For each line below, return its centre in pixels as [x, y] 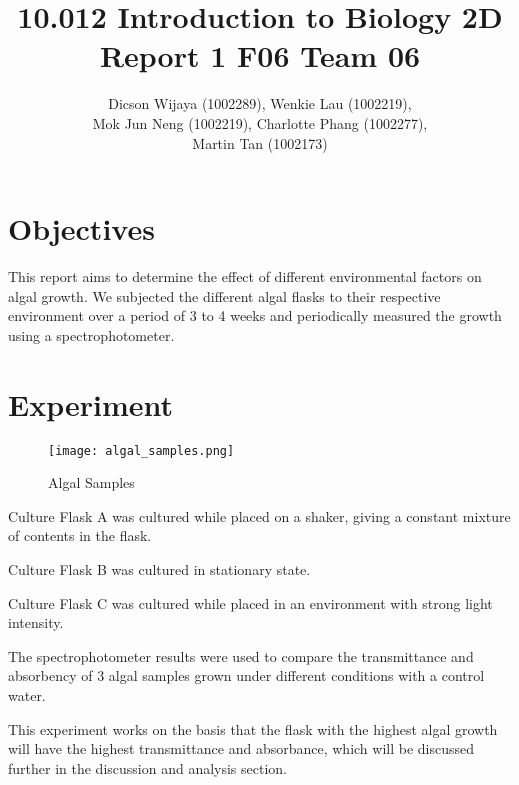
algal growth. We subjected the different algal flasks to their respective [224, 295]
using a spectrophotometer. [91, 334]
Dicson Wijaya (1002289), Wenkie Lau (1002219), [260, 103]
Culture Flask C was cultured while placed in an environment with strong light [250, 602]
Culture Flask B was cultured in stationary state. [159, 568]
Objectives [81, 228]
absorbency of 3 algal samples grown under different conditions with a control [246, 675]
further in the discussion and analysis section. [148, 767]
